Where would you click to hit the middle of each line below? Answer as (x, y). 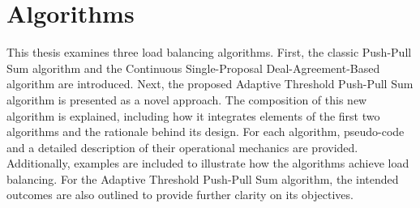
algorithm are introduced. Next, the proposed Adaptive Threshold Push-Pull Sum (210, 84)
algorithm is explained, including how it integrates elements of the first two (193, 115)
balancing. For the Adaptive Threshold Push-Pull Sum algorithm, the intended (203, 178)
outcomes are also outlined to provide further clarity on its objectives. (180, 195)
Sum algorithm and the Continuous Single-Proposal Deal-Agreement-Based (193, 68)
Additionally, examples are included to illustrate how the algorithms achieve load (208, 163)
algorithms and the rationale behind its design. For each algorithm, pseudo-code (206, 132)
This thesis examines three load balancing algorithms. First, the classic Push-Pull (209, 52)
